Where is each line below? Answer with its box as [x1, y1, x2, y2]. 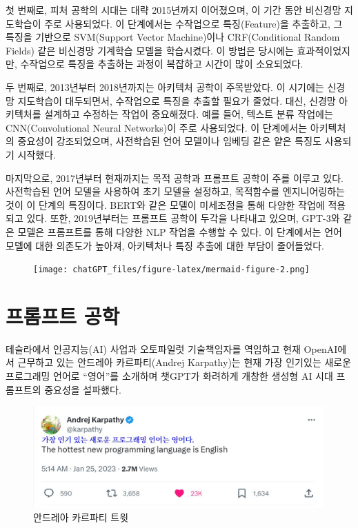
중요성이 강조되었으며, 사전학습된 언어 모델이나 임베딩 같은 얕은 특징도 [17, 134, 322, 148]
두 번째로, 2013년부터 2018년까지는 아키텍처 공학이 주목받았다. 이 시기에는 [6, 79, 324, 94]
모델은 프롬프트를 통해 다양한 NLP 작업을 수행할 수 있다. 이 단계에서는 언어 [17, 224, 342, 238]
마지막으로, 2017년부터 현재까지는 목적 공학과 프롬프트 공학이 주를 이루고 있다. [6, 170, 344, 185]
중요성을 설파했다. [44, 382, 121, 396]
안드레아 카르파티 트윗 [33, 510, 129, 525]
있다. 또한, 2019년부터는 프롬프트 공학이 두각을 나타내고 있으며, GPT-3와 [26, 211, 340, 225]
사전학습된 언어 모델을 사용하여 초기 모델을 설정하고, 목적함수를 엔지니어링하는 [6, 184, 345, 199]
